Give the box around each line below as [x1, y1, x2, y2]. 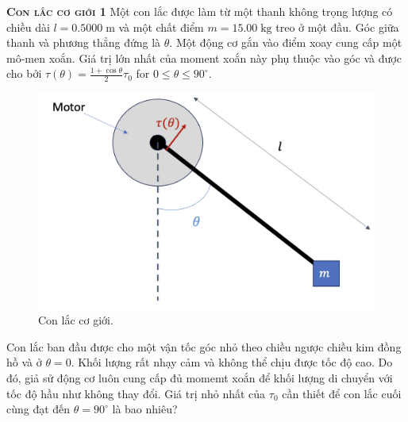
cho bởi [6, 65, 42, 82]
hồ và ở [6, 354, 42, 370]
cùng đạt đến [6, 401, 71, 417]
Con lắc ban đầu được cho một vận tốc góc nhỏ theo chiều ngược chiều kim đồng [6, 338, 402, 355]
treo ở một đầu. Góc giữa [275, 18, 399, 35]
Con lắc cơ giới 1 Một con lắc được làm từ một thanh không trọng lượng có [6, 3, 393, 19]
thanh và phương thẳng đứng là [6, 34, 161, 51]
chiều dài [6, 18, 50, 35]
